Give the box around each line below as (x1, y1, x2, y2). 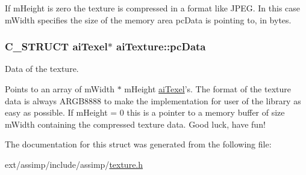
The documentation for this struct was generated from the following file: (5, 138, 272, 150)
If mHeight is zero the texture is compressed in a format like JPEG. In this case (5, 2, 301, 14)
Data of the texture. (5, 62, 79, 75)
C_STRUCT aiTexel (5, 39, 108, 54)
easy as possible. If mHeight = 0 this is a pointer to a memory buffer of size (5, 106, 285, 119)
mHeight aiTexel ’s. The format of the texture (124, 83, 291, 95)
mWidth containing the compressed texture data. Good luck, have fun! (5, 117, 266, 130)
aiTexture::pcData (116, 39, 206, 54)
